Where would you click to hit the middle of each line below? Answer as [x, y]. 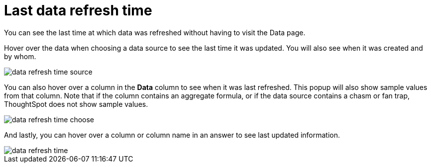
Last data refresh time [78, 10]
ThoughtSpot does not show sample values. [76, 104]
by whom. [20, 56]
